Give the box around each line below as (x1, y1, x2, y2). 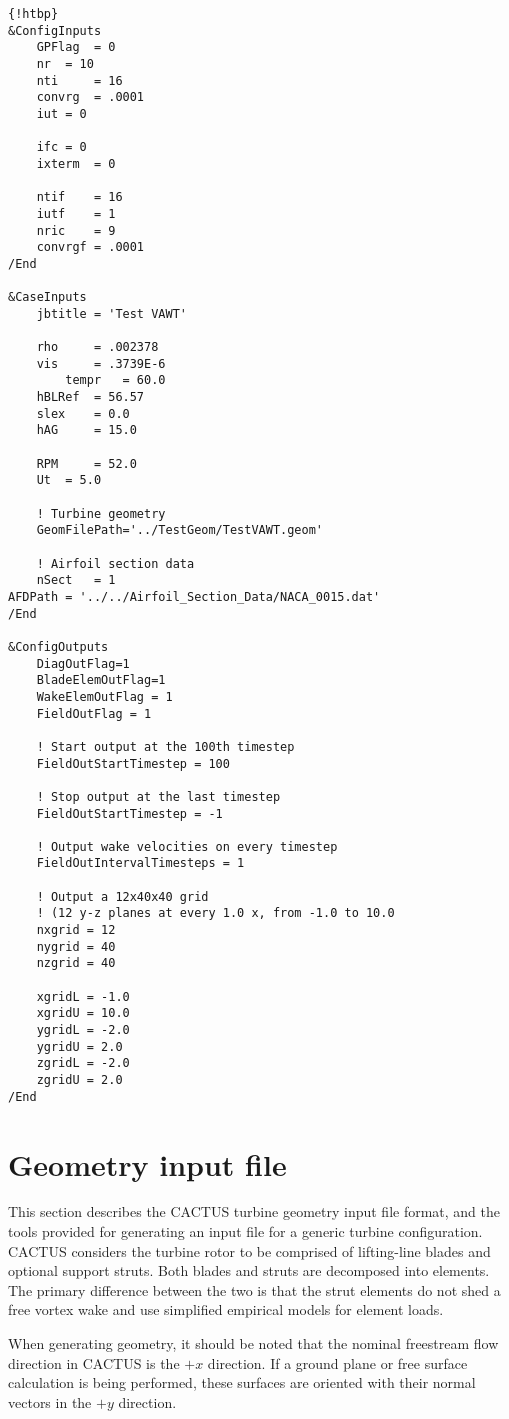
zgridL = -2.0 (36, 1056, 130, 1071)
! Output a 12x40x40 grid (36, 889, 209, 904)
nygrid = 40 (36, 939, 116, 954)
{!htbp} (8, 7, 59, 21)
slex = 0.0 (36, 406, 130, 421)
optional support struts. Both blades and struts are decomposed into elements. (8, 1260, 490, 1281)
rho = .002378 (36, 340, 159, 355)
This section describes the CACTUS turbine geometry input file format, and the (8, 1201, 501, 1222)
